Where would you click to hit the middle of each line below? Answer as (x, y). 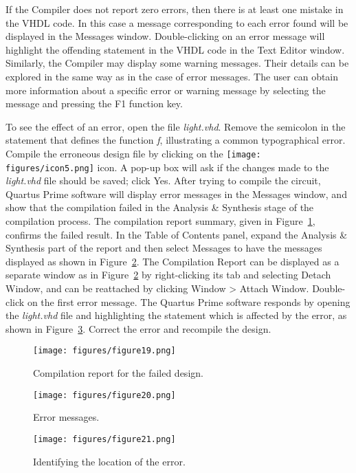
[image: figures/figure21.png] (104, 439)
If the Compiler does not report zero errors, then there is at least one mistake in (175, 9)
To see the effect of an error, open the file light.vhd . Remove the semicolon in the (176, 126)
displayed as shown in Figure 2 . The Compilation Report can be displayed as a (173, 261)
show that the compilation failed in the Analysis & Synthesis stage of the (160, 207)
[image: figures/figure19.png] (104, 351)
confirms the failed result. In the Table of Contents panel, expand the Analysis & (177, 234)
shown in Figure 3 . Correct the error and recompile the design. (138, 328)
